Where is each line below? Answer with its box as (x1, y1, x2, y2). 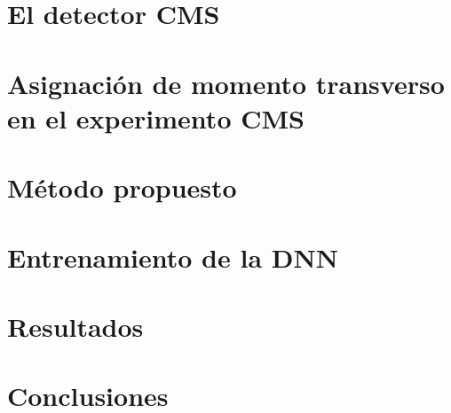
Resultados (7, 308, 144, 344)
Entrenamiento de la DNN (7, 238, 338, 275)
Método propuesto (7, 169, 237, 206)
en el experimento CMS (7, 99, 305, 136)
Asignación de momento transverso (7, 65, 445, 101)
